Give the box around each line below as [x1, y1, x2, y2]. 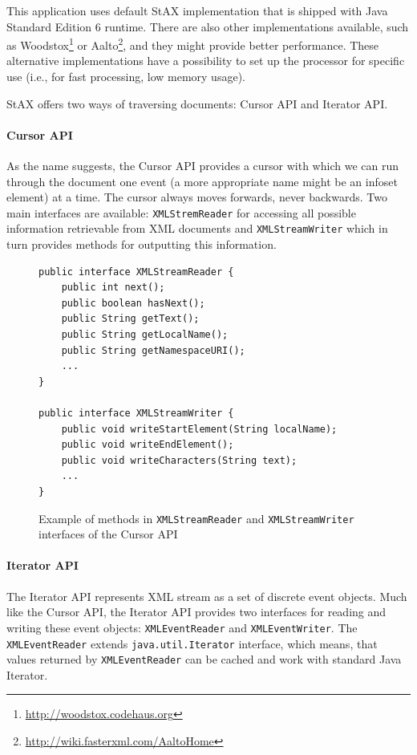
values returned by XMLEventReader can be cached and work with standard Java [6, 651, 402, 668]
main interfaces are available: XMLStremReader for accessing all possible [6, 204, 356, 221]
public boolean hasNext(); [61, 297, 205, 309]
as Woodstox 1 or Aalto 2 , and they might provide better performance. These [6, 35, 379, 53]
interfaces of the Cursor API [38, 526, 178, 542]
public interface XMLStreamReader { [38, 266, 234, 278]
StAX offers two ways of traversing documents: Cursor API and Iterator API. [6, 95, 388, 112]
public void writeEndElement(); [61, 439, 234, 451]
